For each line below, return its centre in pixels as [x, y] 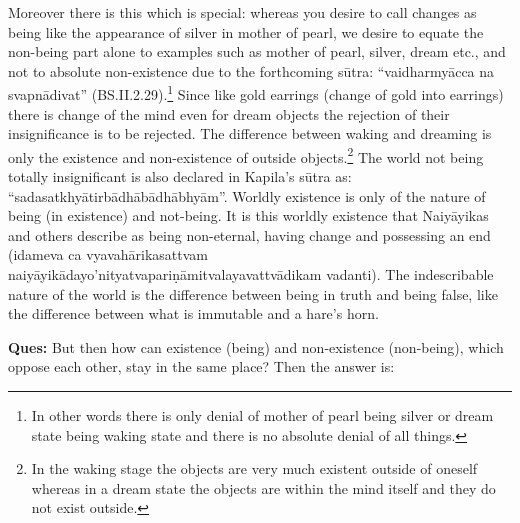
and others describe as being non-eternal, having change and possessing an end [249, 234]
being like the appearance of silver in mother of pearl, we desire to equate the [246, 31]
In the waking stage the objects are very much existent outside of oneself [254, 468]
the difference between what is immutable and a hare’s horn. [193, 313]
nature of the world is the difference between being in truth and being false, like [253, 293]
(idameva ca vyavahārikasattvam [108, 254]
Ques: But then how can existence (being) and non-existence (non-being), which [256, 346]
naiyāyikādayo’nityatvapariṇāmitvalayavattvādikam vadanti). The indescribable [251, 274]
